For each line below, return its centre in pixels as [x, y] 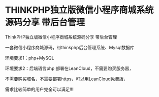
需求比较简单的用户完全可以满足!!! [39, 89]
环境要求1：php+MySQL [30, 58]
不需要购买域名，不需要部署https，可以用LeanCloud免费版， [66, 79]
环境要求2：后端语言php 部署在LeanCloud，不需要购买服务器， [69, 68]
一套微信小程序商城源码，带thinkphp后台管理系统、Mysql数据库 [70, 47]
